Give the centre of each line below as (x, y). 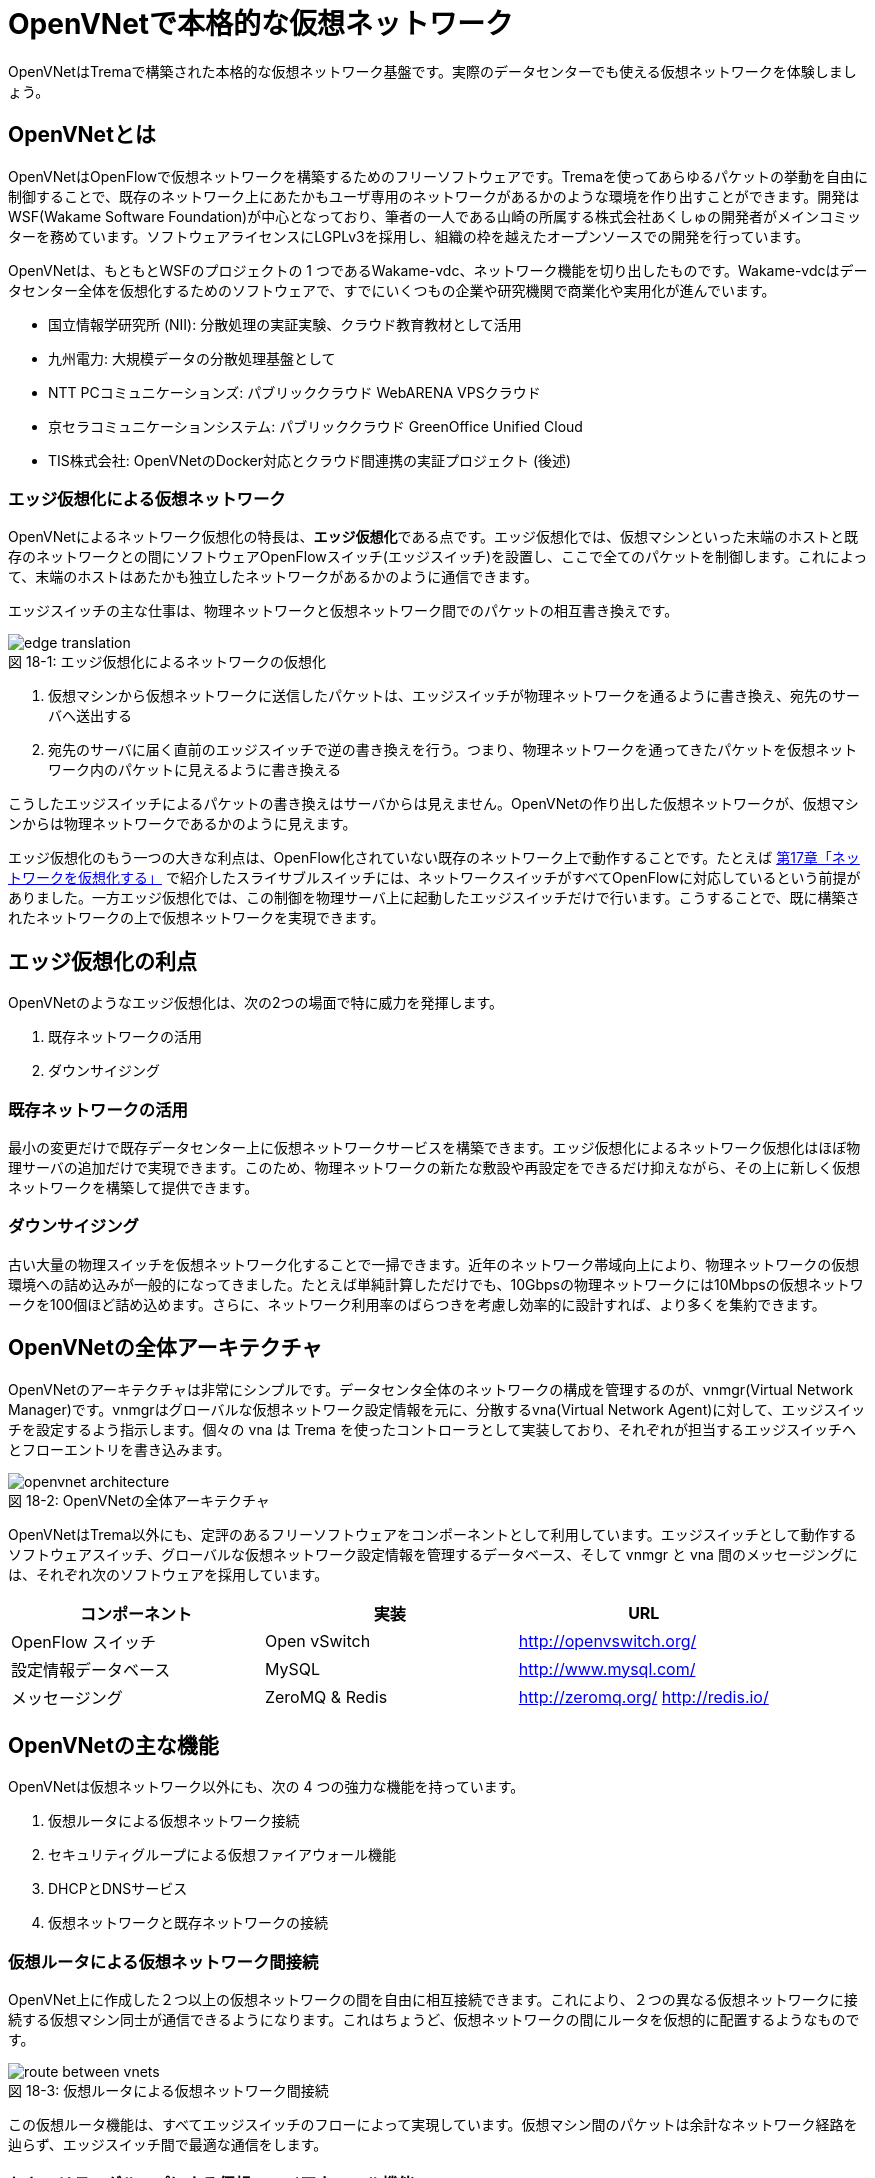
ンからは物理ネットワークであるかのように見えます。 (182, 824)
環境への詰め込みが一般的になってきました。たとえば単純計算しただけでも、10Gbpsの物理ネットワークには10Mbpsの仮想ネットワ (436, 1284)
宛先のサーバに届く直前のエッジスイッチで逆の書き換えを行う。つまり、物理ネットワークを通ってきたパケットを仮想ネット (453, 750)
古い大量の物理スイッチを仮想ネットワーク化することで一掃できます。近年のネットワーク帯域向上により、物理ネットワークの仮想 (434, 1264)
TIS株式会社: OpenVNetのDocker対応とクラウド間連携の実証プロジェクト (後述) (310, 460)
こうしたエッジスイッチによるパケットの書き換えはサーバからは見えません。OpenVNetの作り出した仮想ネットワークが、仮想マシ (433, 804)
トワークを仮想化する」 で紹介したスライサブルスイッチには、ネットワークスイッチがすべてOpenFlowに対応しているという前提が (434, 878)
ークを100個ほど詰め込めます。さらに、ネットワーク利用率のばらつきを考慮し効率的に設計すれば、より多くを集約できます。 (417, 1304)
